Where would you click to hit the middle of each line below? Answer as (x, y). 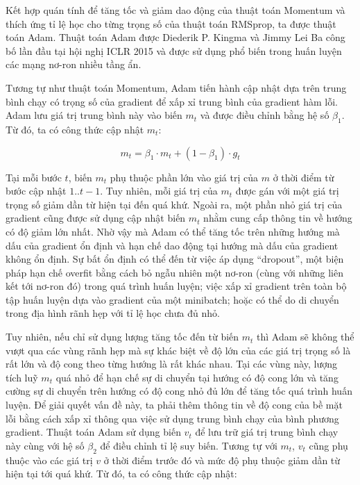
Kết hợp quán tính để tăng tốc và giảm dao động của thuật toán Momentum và (175, 10)
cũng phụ (328, 445)
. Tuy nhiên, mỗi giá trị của (159, 191)
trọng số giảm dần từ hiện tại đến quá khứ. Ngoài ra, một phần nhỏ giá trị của (174, 204)
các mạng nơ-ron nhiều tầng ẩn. (74, 64)
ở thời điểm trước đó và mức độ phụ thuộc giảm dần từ (222, 460)
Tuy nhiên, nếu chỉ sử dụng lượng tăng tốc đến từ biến (122, 337)
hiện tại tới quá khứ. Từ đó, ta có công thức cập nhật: (121, 474)
